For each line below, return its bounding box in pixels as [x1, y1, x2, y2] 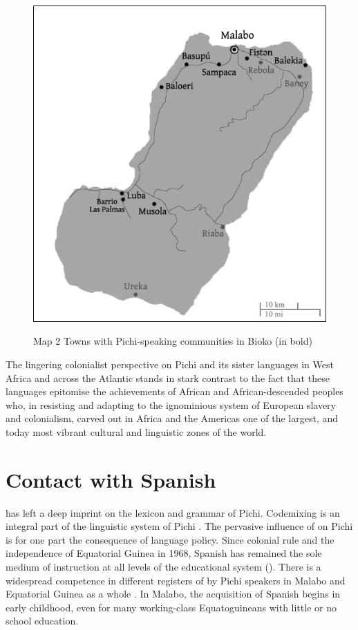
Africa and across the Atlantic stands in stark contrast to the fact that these [6, 370, 330, 385]
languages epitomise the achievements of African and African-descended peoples [6, 384, 343, 399]
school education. [6, 613, 79, 628]
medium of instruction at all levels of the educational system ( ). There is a [6, 560, 321, 573]
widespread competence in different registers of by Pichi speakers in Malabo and [6, 573, 346, 587]
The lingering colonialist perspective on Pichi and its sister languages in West [6, 356, 334, 371]
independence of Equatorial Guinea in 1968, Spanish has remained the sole [6, 546, 322, 560]
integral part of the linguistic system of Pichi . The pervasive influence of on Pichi [6, 519, 353, 533]
